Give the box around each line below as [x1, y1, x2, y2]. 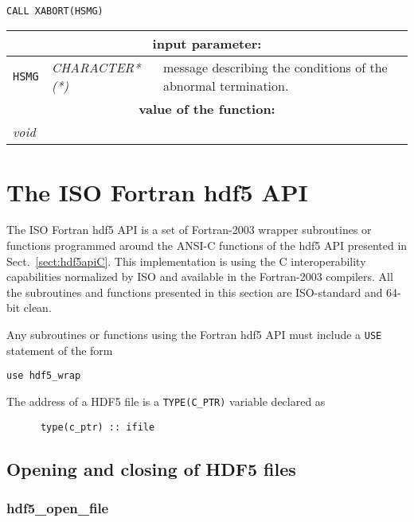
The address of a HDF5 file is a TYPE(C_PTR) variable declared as [6, 392, 326, 409]
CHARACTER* [51, 58, 141, 77]
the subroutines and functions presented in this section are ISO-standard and [6, 283, 383, 300]
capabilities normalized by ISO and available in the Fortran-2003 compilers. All [6, 268, 393, 285]
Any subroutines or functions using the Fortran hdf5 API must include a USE [6, 326, 382, 342]
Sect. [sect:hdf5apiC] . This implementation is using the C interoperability [6, 252, 366, 269]
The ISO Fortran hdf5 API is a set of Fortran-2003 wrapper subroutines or [6, 221, 372, 238]
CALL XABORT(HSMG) [6, 5, 103, 17]
